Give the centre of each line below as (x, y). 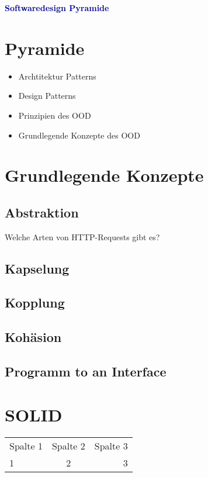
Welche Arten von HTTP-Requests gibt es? (82, 236)
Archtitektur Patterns (57, 76)
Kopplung (35, 303)
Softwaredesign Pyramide (57, 8)
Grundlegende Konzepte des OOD (79, 135)
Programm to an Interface (86, 371)
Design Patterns (47, 96)
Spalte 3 (111, 445)
